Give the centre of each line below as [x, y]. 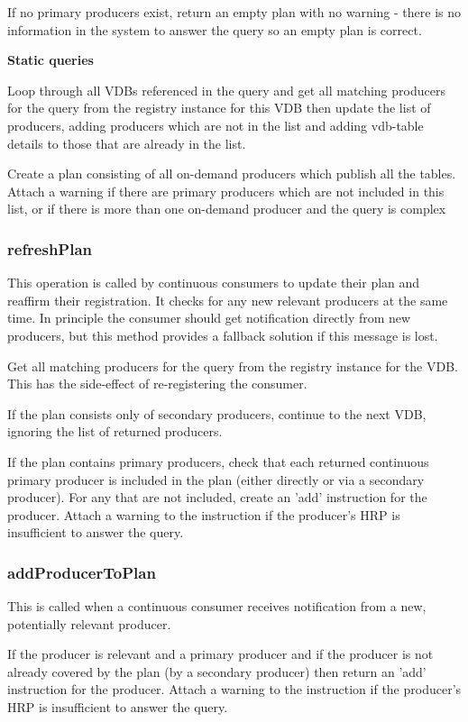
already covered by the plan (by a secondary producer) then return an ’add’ [217, 671]
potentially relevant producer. [89, 623]
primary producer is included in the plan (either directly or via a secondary [216, 479]
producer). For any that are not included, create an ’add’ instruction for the [217, 497]
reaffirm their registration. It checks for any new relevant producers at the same [228, 300]
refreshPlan [50, 248]
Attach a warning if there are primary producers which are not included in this [226, 191]
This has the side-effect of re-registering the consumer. [157, 384]
